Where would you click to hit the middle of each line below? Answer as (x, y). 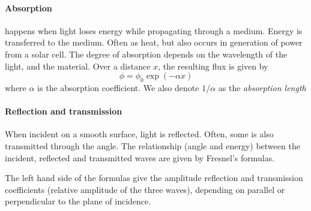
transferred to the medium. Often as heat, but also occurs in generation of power (154, 42)
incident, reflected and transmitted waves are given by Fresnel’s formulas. (140, 157)
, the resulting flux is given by (213, 66)
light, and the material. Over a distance (78, 66)
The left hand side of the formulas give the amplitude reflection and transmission (154, 178)
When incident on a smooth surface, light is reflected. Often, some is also (139, 134)
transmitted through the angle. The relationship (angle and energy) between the (152, 145)
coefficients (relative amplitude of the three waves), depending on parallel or (145, 189)
